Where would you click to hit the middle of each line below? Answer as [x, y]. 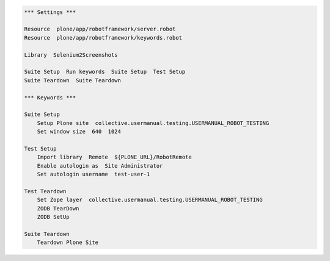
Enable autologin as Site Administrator [100, 166]
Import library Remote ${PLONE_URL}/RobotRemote [114, 157]
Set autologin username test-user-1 [94, 174]
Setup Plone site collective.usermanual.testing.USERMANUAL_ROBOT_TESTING [153, 123]
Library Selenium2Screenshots [71, 55]
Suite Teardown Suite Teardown [73, 80]
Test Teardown [45, 191]
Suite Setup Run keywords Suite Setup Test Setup [105, 72]
